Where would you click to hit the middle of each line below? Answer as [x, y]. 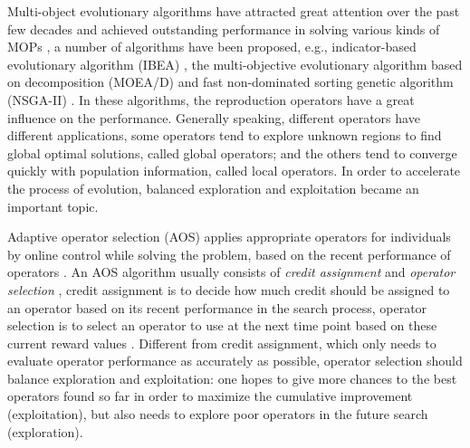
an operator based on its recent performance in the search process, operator [217, 307]
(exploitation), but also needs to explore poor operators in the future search [218, 414]
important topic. [53, 206]
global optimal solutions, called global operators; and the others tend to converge [232, 153]
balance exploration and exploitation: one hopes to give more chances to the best [232, 378]
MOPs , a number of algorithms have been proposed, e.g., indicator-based [212, 47]
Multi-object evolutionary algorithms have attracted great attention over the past [234, 11]
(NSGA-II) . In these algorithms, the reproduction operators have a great [211, 99]
